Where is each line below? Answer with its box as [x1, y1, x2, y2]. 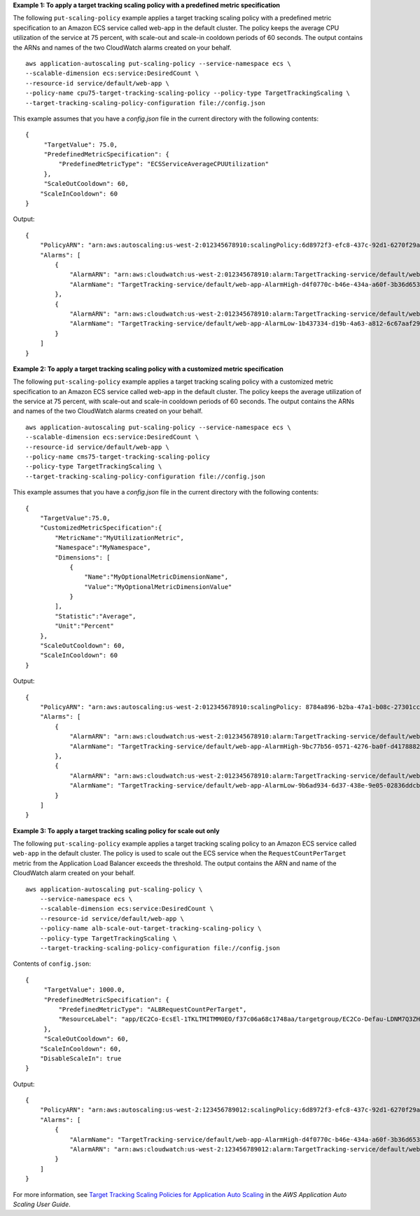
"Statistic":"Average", [55, 612, 136, 620]
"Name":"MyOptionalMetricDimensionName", [84, 573, 229, 581]
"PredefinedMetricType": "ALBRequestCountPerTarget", [58, 1005, 247, 1013]
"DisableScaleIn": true [39, 1054, 122, 1062]
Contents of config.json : [13, 959, 91, 968]
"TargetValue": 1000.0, [43, 986, 125, 994]
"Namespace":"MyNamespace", [55, 543, 151, 552]
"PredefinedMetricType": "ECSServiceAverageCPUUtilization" [58, 160, 269, 168]
